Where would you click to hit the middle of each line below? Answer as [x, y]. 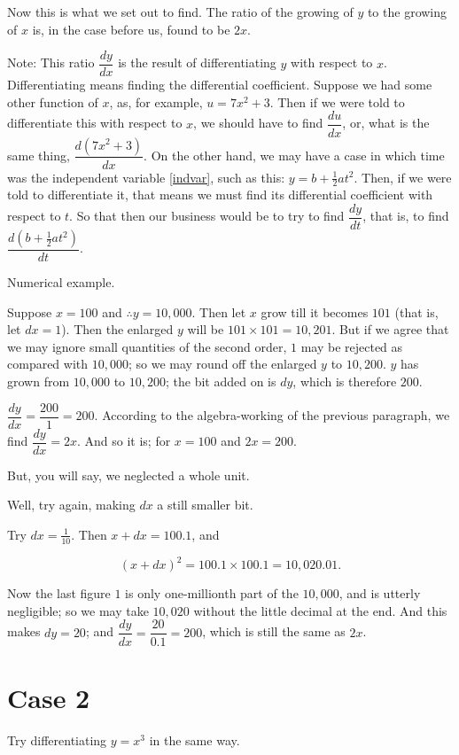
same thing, [39, 155]
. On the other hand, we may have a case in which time [294, 155]
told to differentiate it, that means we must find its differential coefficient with [220, 195]
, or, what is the [386, 123]
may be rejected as [352, 346]
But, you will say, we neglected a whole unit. [128, 475]
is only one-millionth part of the [212, 593]
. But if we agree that [390, 329]
